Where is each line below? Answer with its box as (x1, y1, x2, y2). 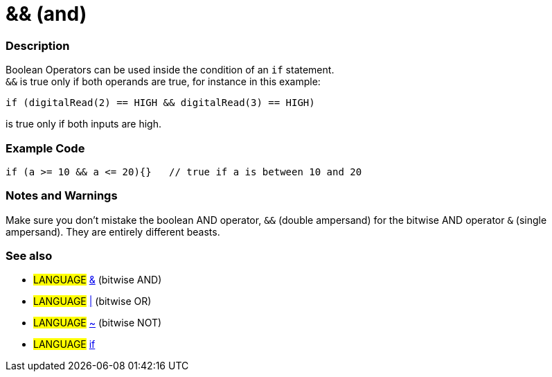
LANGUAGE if (33, 338, 96, 351)
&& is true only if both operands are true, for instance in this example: (6, 76, 321, 88)
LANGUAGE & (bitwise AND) (33, 274, 162, 286)
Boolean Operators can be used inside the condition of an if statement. (6, 64, 335, 76)
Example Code (6, 141, 85, 155)
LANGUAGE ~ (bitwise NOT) (33, 317, 162, 329)
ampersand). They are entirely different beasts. (6, 225, 220, 238)
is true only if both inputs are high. (6, 118, 161, 130)
